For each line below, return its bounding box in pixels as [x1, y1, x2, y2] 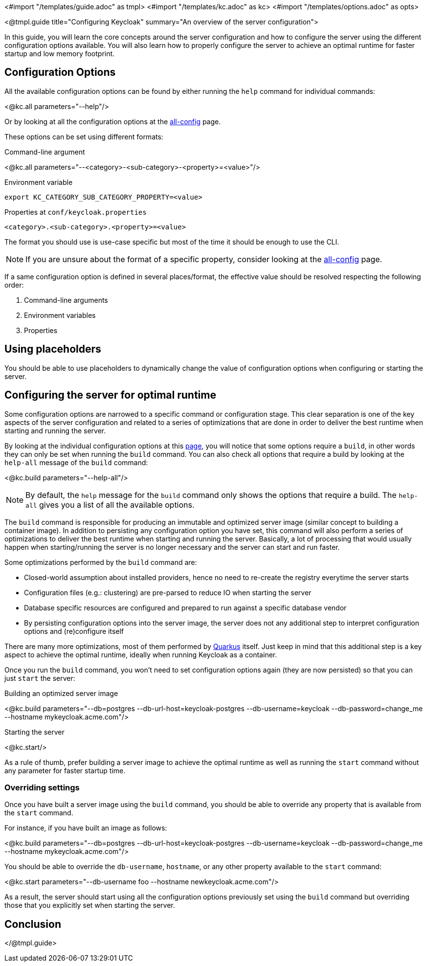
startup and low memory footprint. [4, 49, 115, 58]
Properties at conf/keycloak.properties [4, 207, 147, 216]
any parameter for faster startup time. [4, 766, 126, 775]
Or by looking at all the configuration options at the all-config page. [4, 117, 221, 126]
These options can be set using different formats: [4, 132, 163, 141]
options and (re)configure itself [24, 627, 124, 635]
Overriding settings [4, 782, 80, 792]
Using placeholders [4, 343, 101, 356]
